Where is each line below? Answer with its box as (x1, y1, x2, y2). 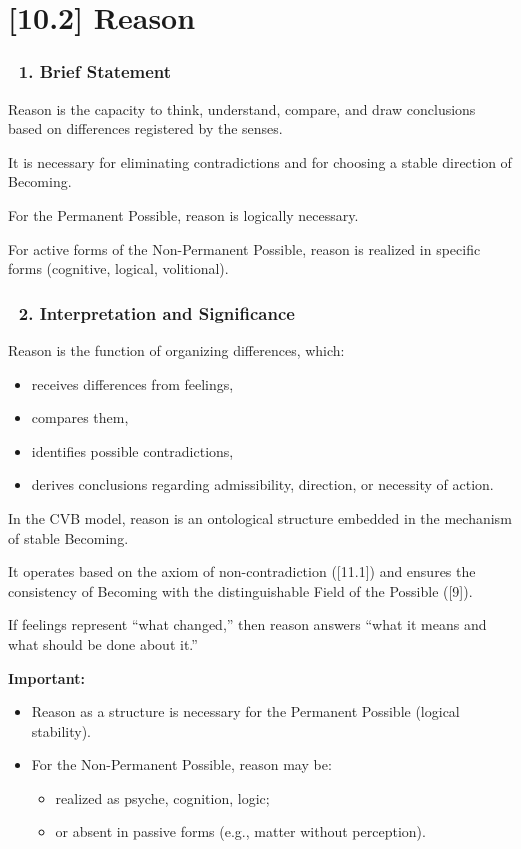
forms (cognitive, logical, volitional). (8, 258, 229, 279)
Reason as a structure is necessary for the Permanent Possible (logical (31, 701, 460, 722)
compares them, (31, 407, 129, 428)
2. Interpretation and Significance (18, 300, 295, 325)
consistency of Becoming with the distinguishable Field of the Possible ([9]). (8, 580, 473, 601)
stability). (31, 720, 92, 741)
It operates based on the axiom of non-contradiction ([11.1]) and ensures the (8, 561, 476, 582)
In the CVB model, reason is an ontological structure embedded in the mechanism (8, 507, 512, 528)
